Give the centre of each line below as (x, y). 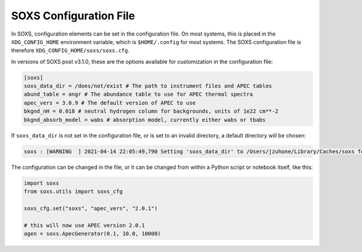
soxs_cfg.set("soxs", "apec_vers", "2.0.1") (91, 208)
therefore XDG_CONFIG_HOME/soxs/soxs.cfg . (70, 51)
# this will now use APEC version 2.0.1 (84, 225)
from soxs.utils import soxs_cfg (73, 191)
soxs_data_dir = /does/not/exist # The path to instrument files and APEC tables (148, 86)
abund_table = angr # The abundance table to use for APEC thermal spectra (138, 94)
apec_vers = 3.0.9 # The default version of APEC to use (110, 103)
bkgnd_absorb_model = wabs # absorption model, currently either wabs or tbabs (145, 120)
